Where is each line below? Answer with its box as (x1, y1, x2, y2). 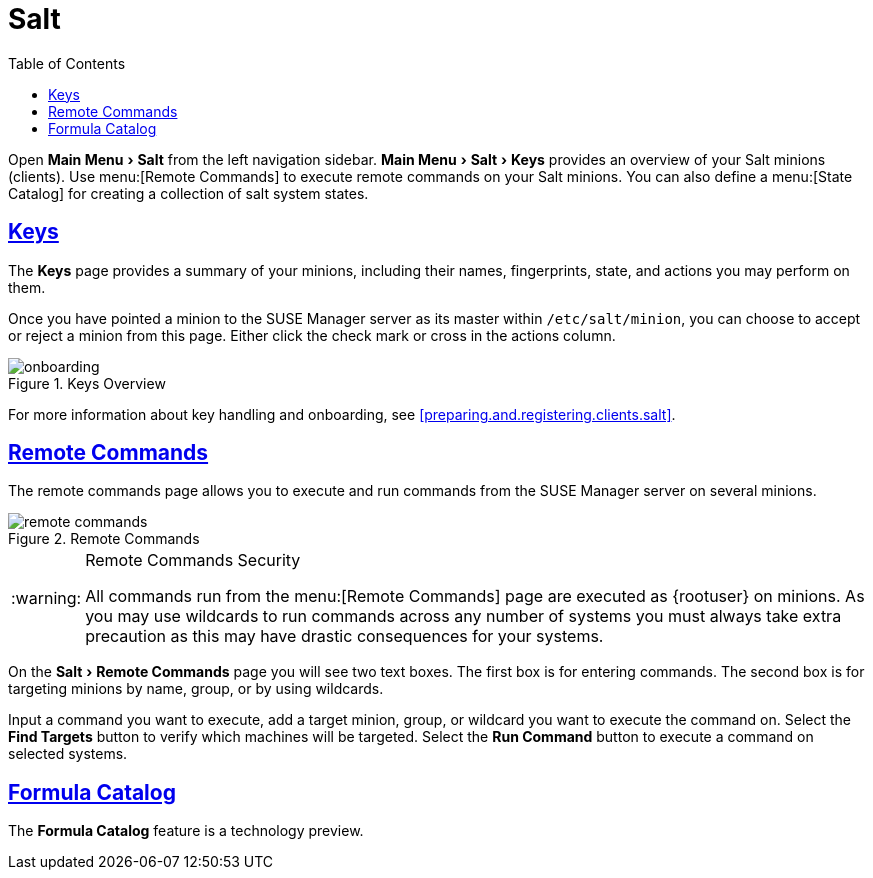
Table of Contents (8, 54, 126, 72)
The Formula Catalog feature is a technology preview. (8, 822, 364, 840)
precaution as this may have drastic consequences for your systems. (85, 626, 604, 647)
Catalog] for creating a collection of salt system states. (8, 184, 369, 202)
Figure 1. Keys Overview (8, 374, 166, 392)
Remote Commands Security (85, 550, 301, 571)
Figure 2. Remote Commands (8, 530, 200, 548)
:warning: (11, 588, 82, 609)
